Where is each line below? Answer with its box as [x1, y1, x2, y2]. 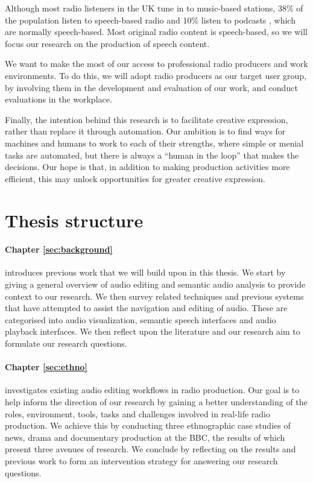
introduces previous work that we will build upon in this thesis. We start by [5, 266, 286, 279]
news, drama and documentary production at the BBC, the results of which [5, 431, 285, 443]
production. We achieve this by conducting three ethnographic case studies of [5, 419, 291, 432]
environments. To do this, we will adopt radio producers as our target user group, [5, 69, 307, 81]
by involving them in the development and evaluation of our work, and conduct [5, 81, 298, 93]
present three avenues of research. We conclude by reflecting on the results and [5, 443, 296, 455]
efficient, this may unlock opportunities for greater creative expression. [5, 172, 265, 185]
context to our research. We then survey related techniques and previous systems [5, 289, 304, 302]
